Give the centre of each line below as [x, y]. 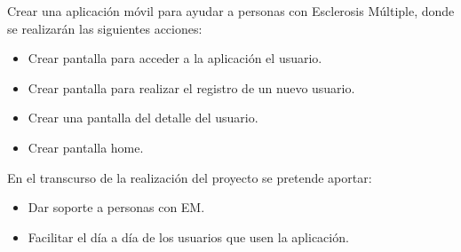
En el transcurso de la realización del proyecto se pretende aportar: [190, 177]
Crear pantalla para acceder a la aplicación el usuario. [175, 58]
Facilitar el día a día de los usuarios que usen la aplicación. [188, 236]
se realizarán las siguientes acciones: [105, 28]
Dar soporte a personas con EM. [116, 207]
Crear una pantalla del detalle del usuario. [143, 118]
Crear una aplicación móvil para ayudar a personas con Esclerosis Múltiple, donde [231, 11]
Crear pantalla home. [86, 147]
